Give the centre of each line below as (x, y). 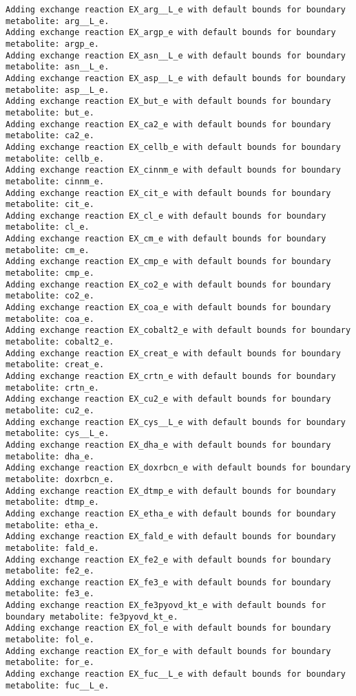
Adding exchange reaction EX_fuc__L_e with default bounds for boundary (176, 674)
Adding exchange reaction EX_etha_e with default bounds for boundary (171, 513)
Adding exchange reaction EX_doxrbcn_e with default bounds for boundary (178, 468)
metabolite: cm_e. (48, 250)
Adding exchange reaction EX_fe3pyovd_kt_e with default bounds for (166, 606)
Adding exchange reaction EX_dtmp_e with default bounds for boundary (171, 491)
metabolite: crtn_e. (53, 388)
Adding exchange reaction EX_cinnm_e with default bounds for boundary (173, 170)
